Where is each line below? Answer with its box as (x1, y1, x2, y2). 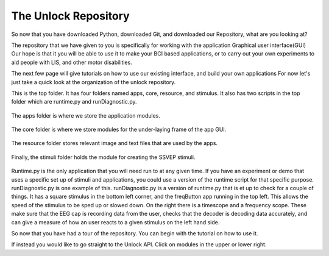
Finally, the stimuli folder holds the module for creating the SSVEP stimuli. (11, 153, 196, 161)
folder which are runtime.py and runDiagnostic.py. (11, 98, 137, 105)
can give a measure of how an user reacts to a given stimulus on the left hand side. (11, 218, 220, 226)
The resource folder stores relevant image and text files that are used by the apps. (11, 140, 218, 147)
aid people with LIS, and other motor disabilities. (11, 59, 132, 66)
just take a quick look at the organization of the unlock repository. (11, 78, 176, 85)
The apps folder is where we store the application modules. (11, 112, 161, 119)
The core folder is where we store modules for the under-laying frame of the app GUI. (11, 126, 227, 133)
